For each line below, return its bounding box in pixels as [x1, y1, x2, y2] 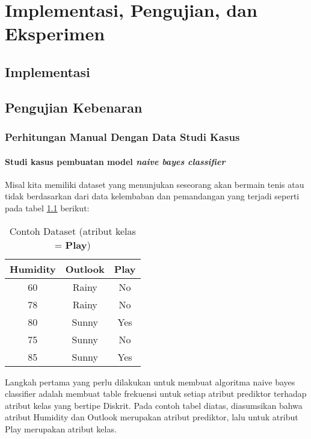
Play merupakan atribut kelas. [5, 422, 117, 435]
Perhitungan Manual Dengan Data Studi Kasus [5, 129, 240, 145]
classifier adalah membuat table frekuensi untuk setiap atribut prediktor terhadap [5, 387, 307, 400]
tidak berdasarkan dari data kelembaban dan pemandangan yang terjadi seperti [5, 190, 300, 202]
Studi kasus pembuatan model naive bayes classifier [5, 155, 226, 167]
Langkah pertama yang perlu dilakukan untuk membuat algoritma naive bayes [5, 375, 295, 388]
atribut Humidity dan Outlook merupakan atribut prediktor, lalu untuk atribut [5, 411, 298, 423]
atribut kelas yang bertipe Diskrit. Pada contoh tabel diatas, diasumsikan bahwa [5, 399, 303, 411]
